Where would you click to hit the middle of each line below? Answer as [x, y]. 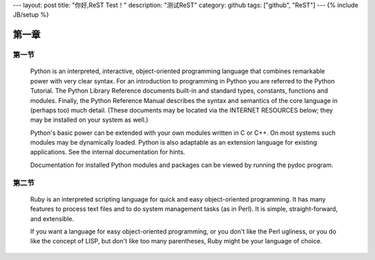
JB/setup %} [31, 15]
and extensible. [52, 218]
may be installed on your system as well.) [89, 120]
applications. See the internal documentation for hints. [108, 152]
